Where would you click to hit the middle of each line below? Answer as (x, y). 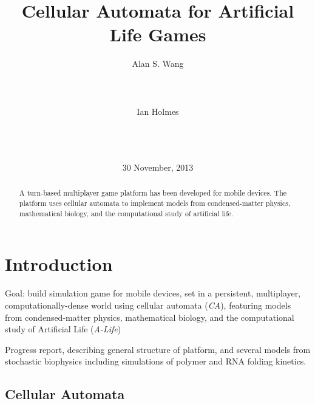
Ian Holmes (158, 111)
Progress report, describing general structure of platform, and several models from (158, 349)
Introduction (59, 264)
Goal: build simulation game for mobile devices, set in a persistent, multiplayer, (153, 293)
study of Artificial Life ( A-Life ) (63, 329)
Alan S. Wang (158, 63)
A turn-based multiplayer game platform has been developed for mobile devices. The (153, 193)
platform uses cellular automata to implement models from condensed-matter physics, (155, 203)
